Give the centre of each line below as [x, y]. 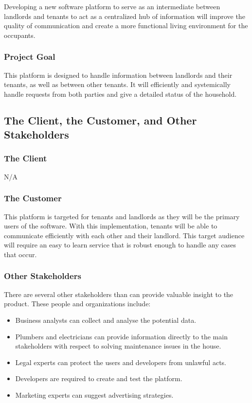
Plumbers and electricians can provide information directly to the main [121, 336]
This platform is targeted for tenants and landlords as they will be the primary [122, 216]
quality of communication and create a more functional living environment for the [126, 26]
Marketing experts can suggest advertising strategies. [94, 394]
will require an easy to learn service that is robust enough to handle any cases [120, 245]
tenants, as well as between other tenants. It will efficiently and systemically [117, 84]
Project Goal [30, 57]
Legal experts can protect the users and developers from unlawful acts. [121, 362]
